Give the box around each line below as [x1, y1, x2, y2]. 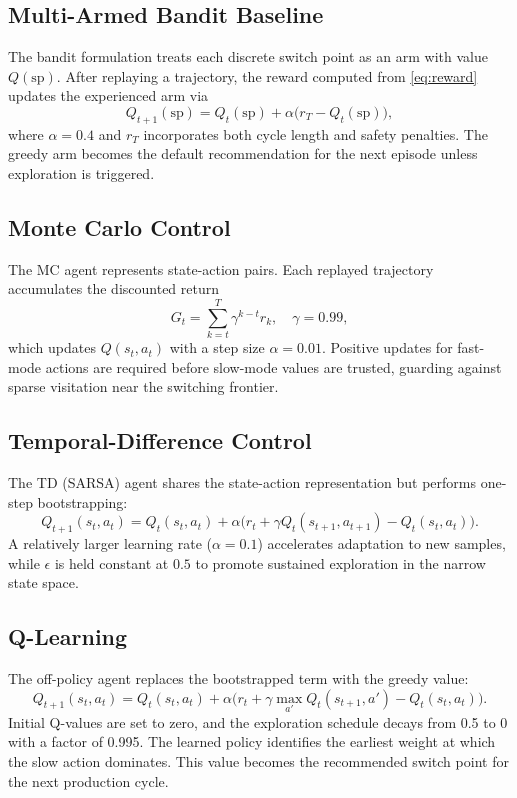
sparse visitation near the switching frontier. [8, 376, 279, 397]
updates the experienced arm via [8, 85, 209, 106]
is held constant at [54, 552, 169, 573]
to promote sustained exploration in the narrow [195, 552, 486, 573]
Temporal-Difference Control [8, 425, 312, 456]
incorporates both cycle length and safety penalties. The [143, 123, 488, 144]
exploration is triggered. [8, 162, 155, 183]
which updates [8, 337, 96, 358]
